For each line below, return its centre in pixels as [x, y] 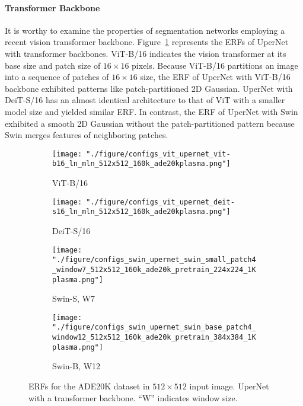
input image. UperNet [229, 386]
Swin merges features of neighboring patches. [87, 135]
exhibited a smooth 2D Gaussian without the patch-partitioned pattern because [150, 123]
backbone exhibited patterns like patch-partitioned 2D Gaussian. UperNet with [149, 88]
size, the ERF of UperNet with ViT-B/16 [215, 77]
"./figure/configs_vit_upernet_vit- [158, 154]
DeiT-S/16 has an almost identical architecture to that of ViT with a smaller [145, 100]
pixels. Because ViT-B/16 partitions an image [215, 65]
